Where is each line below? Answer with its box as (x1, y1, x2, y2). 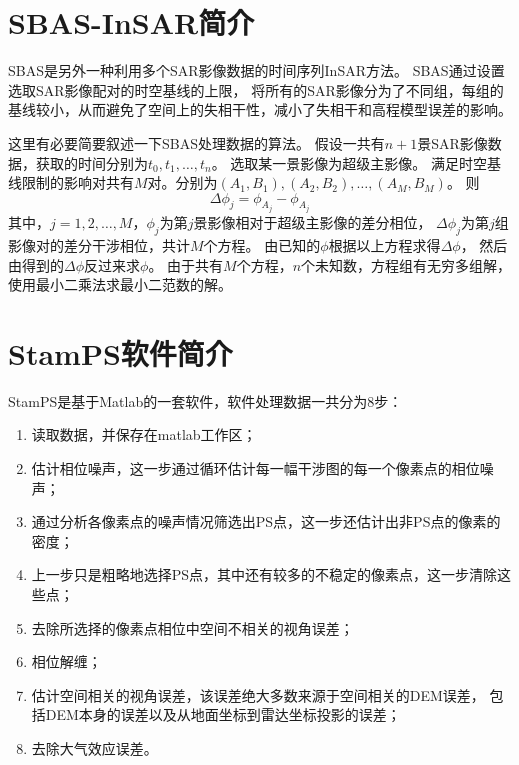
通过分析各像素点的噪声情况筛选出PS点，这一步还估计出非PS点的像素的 (31, 511, 501, 532)
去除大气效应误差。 (31, 737, 158, 758)
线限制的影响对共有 (8, 172, 134, 193)
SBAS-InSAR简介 (8, 2, 255, 43)
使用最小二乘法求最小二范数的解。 (8, 274, 232, 295)
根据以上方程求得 (328, 234, 441, 255)
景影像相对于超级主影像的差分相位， (193, 212, 432, 233)
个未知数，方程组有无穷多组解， (301, 254, 512, 275)
